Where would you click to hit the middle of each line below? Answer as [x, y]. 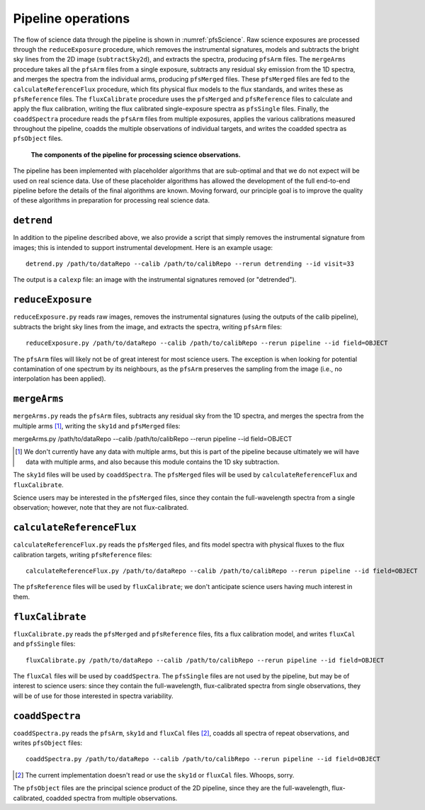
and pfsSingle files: [44, 644]
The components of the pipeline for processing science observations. [136, 154]
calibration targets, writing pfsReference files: [83, 554]
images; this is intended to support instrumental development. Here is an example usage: [143, 247]
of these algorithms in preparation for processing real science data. [112, 200]
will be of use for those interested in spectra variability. [93, 696]
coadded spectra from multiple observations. [112, 798]
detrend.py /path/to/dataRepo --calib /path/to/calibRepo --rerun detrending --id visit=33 [190, 264]
